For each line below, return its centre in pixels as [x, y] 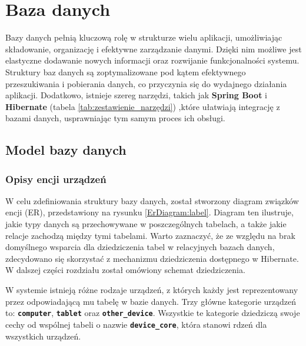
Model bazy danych [66, 150]
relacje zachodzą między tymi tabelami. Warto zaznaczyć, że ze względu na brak [150, 235]
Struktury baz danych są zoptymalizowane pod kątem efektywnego [126, 71]
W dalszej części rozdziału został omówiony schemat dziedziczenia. [125, 270]
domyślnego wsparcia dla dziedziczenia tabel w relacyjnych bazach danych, [140, 247]
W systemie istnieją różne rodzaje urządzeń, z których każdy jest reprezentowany [152, 290]
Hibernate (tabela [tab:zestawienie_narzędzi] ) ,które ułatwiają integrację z [143, 106]
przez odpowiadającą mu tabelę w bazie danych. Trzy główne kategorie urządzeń [151, 301]
